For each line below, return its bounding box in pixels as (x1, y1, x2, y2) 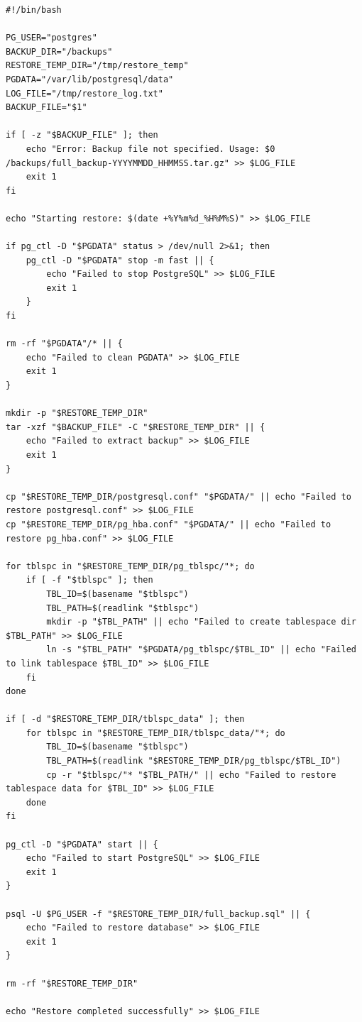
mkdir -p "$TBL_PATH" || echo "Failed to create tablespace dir (46, 617, 356, 627)
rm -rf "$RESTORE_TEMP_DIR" (6, 978, 138, 989)
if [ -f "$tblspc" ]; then (26, 575, 153, 586)
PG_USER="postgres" (6, 33, 97, 43)
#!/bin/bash (6, 5, 62, 15)
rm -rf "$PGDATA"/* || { (6, 339, 123, 349)
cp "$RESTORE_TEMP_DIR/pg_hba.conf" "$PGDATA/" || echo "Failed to (6, 519, 331, 529)
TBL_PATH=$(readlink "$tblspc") (46, 603, 199, 613)
